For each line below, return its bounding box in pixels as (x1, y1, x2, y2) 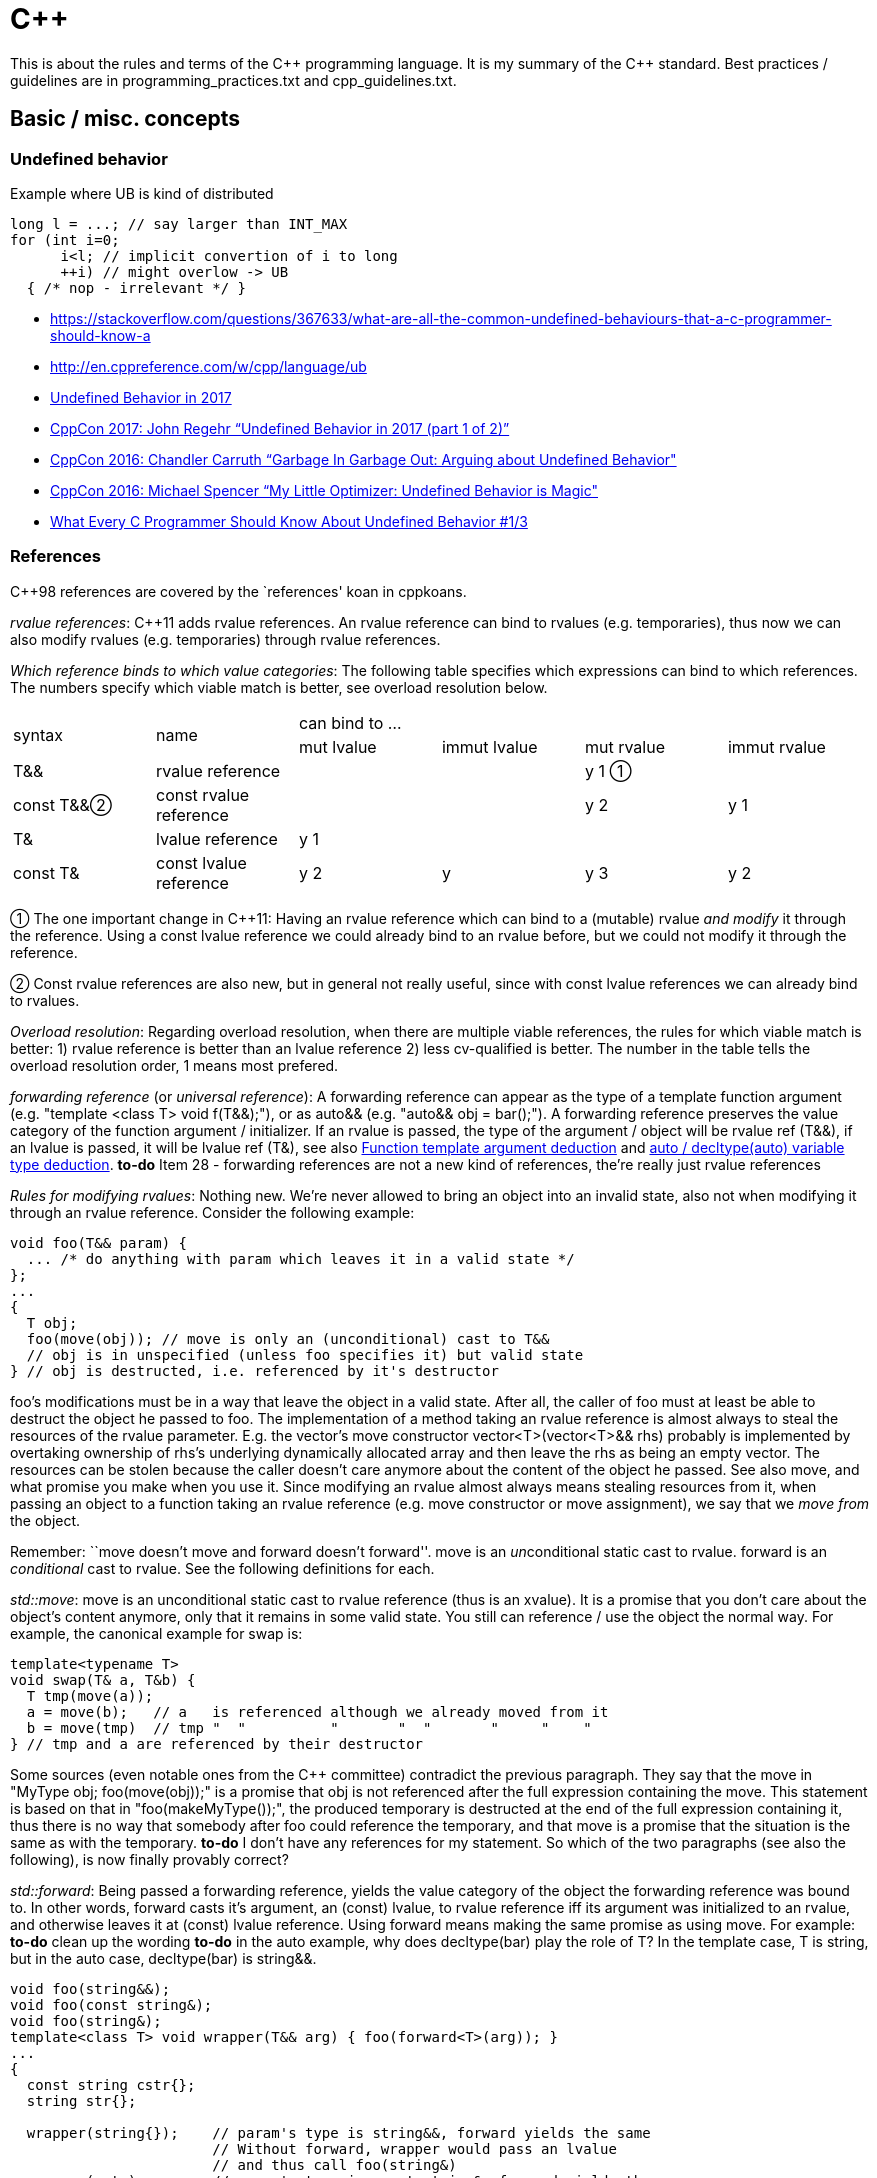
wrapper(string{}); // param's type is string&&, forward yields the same (26, 2124, 651, 2141)
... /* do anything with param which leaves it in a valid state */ (26, 1250, 575, 1267)
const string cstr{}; (26, 2076, 196, 2093)
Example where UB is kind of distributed (10, 184, 274, 202)
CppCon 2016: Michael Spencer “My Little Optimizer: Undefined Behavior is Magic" (50, 481, 598, 499)
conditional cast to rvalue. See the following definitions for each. (10, 1559, 435, 1577)
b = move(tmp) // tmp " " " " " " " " (26, 1719, 592, 1736)
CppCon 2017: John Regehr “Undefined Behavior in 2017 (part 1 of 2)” (50, 419, 510, 437)
